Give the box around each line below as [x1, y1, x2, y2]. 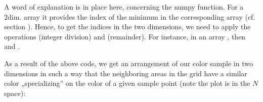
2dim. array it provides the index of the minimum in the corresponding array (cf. [4, 11, 255, 22]
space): [4, 87, 26, 98]
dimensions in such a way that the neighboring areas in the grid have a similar [4, 68, 247, 78]
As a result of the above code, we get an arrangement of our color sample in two [4, 58, 253, 68]
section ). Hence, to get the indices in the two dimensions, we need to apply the [4, 21, 251, 32]
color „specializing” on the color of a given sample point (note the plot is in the [4, 78, 250, 88]
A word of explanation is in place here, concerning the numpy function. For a [4, 2, 244, 12]
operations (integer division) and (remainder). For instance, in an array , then [4, 31, 246, 41]
